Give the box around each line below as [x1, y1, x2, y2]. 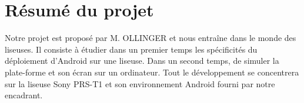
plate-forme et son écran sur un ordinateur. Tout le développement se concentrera [5, 66, 299, 78]
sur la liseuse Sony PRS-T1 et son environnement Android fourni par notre [5, 77, 275, 90]
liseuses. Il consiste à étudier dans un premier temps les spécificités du [5, 43, 258, 55]
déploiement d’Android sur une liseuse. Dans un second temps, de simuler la [5, 54, 279, 67]
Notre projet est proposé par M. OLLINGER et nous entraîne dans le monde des [5, 32, 296, 44]
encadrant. [5, 89, 43, 101]
